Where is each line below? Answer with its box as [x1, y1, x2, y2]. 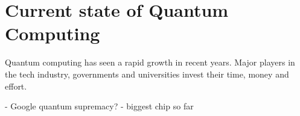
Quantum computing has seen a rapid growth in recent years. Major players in [5, 56, 295, 69]
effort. [5, 79, 27, 92]
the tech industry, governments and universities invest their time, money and [5, 67, 289, 80]
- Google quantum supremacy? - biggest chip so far [5, 100, 194, 112]
